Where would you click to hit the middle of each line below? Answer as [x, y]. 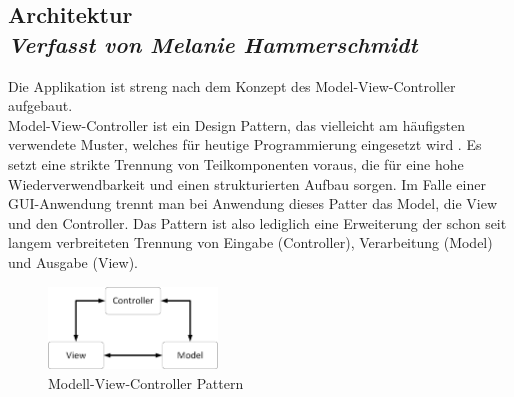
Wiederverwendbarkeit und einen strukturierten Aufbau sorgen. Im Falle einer [247, 183]
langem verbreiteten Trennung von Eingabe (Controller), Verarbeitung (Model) [250, 242]
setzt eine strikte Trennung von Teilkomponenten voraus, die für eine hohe [236, 163]
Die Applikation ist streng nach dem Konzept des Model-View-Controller [232, 85]
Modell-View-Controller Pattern [146, 383]
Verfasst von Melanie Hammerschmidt [213, 43]
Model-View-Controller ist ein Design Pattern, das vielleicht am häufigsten [236, 124]
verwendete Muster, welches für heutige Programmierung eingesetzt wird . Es [245, 144]
